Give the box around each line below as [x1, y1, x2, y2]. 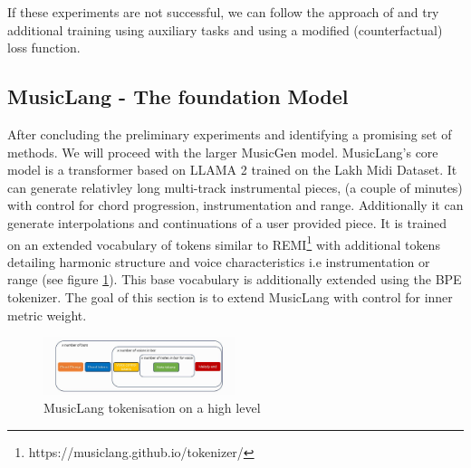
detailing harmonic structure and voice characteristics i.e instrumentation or [7, 252, 430, 271]
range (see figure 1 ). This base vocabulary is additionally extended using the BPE [7, 270, 462, 289]
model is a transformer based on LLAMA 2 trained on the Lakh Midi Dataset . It [7, 160, 457, 179]
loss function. [7, 38, 81, 57]
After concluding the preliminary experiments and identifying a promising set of [7, 124, 452, 143]
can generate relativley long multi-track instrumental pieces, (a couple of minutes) [7, 177, 463, 196]
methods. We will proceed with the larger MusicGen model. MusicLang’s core [7, 142, 438, 161]
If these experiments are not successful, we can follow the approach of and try [7, 3, 439, 21]
